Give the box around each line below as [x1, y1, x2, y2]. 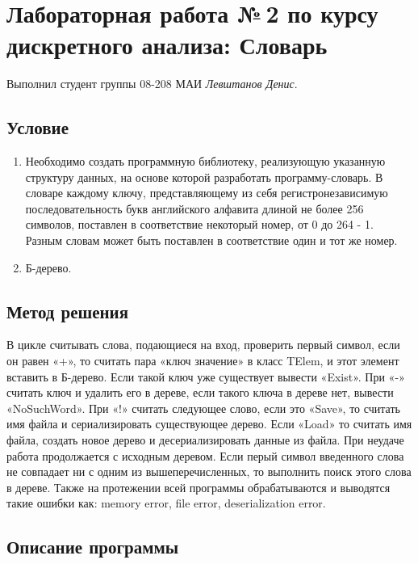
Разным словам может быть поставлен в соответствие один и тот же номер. [25, 232, 398, 249]
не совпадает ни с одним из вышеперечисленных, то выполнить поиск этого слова [6, 463, 412, 480]
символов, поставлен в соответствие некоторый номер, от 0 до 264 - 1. [25, 216, 374, 233]
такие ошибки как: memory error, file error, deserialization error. [6, 495, 326, 511]
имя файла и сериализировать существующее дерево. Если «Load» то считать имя [6, 415, 412, 432]
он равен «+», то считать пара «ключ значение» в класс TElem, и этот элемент [6, 352, 399, 369]
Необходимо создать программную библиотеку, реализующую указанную [25, 153, 386, 170]
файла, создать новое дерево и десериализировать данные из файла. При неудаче [6, 431, 404, 448]
